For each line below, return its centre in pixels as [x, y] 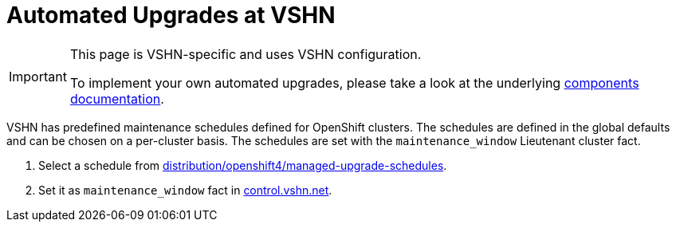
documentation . [117, 98]
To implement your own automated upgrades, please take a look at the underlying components [354, 83]
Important [38, 76]
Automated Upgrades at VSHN [171, 15]
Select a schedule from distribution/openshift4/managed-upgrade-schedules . [243, 165]
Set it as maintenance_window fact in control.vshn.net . [185, 190]
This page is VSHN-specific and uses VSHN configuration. [246, 54]
